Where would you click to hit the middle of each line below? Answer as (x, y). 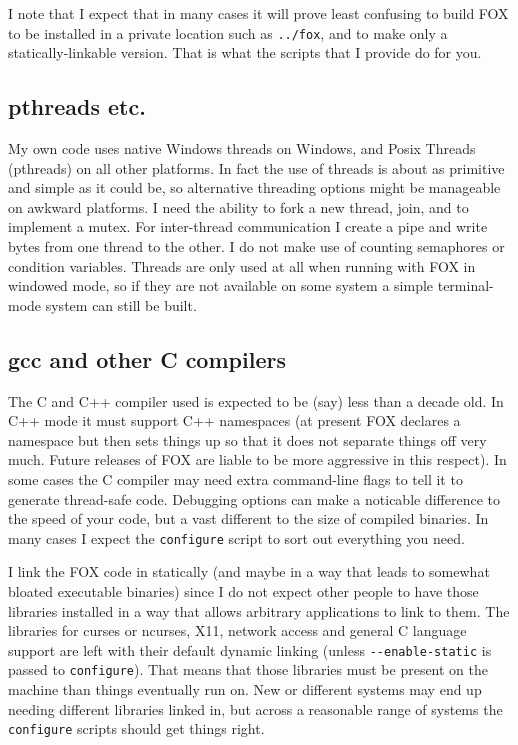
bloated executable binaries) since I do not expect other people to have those (243, 591)
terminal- (465, 285)
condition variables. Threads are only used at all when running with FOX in (242, 265)
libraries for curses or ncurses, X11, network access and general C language (237, 630)
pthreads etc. (77, 106)
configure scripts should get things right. (136, 728)
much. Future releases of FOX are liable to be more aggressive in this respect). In (257, 459)
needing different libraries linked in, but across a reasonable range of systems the (255, 708)
